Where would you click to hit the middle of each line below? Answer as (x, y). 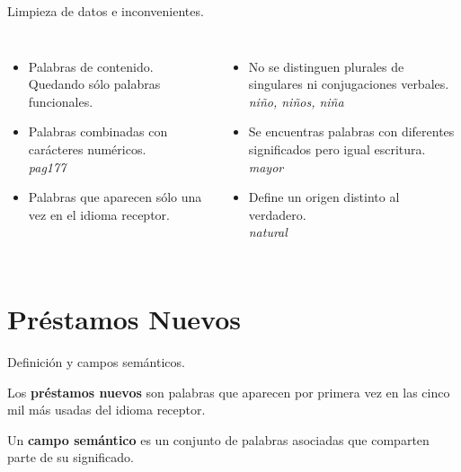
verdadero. (277, 214)
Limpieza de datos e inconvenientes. (106, 11)
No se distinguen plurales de (326, 66)
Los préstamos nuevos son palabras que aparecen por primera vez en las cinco (229, 392)
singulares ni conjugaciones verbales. (349, 84)
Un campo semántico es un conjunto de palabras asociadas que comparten (218, 439)
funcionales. (61, 101)
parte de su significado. (71, 457)
